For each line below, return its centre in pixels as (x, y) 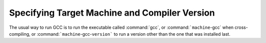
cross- (241, 27)
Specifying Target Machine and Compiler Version (112, 13)
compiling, (20, 34)
